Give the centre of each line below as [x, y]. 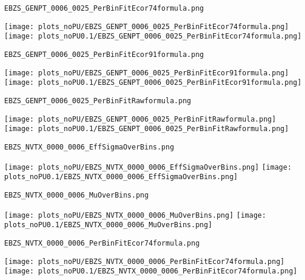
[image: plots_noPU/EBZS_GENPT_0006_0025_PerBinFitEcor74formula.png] [147, 26]
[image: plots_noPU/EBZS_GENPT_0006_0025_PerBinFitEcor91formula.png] [147, 73]
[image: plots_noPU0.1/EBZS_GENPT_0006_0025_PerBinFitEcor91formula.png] [153, 83]
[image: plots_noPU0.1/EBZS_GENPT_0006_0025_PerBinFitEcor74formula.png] [153, 36]
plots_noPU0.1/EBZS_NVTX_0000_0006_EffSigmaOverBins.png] [121, 177]
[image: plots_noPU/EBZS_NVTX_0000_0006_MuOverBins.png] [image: [135, 215]
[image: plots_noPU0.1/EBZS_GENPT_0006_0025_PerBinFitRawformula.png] [147, 129]
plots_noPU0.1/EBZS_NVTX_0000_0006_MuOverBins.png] [108, 225]
